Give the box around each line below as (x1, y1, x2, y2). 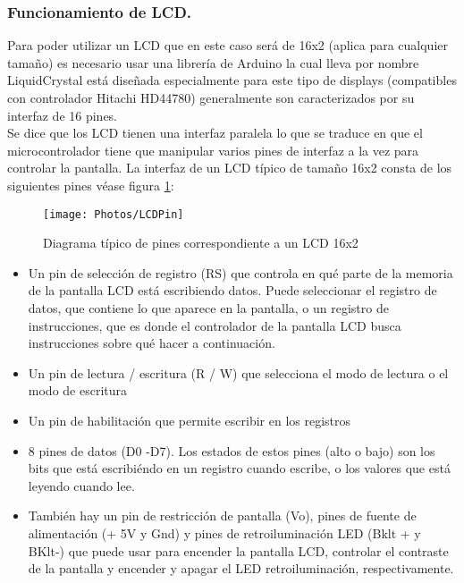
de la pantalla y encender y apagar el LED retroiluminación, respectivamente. (28, 559, 454, 578)
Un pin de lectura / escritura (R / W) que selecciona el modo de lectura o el (28, 363, 449, 382)
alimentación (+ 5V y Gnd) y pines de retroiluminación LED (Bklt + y (28, 523, 421, 542)
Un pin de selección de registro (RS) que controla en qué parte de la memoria (28, 263, 453, 282)
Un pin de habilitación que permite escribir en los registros (28, 410, 351, 429)
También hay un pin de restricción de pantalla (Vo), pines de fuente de (28, 506, 417, 525)
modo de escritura (28, 381, 128, 400)
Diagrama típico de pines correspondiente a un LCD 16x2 (43, 233, 359, 252)
